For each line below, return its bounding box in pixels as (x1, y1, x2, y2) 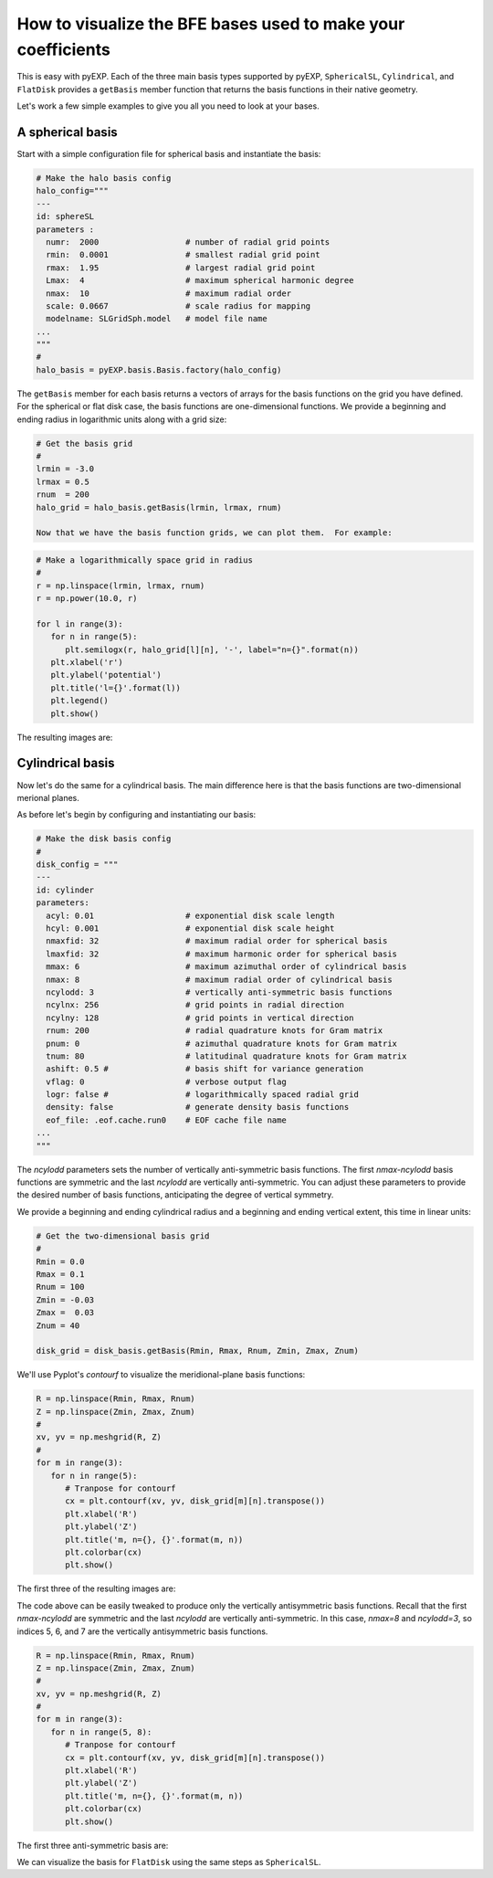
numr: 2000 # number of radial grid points (46, 237, 330, 247)
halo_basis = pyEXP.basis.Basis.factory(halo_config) (36, 364, 282, 375)
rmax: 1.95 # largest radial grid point (46, 262, 316, 273)
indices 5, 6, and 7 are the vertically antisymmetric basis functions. (16, 1626, 268, 1637)
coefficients (16, 39, 111, 59)
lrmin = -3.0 (36, 464, 95, 474)
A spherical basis (16, 124, 118, 140)
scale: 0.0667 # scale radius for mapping (46, 301, 311, 311)
